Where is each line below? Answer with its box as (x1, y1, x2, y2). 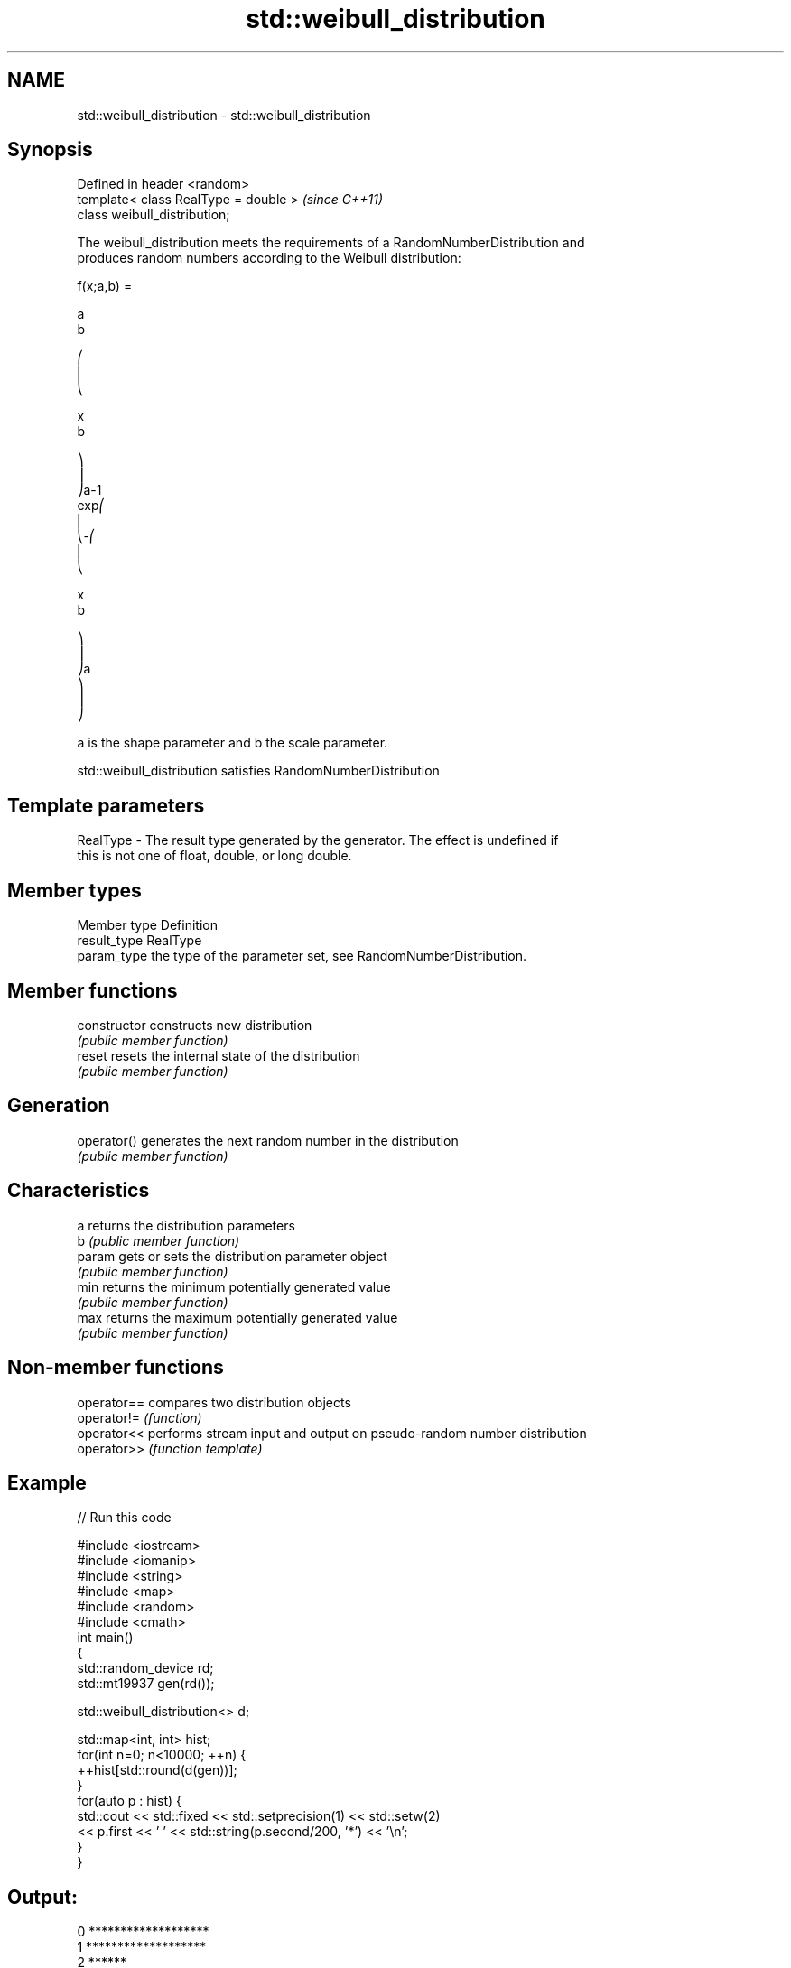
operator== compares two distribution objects (77, 1394, 351, 1410)
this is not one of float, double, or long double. (77, 848, 352, 864)
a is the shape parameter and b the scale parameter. (77, 735, 388, 751)
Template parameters (7, 794, 205, 817)
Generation (7, 1094, 110, 1118)
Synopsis (7, 138, 93, 162)
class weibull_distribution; (77, 207, 230, 223)
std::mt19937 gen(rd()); (77, 1676, 215, 1692)
